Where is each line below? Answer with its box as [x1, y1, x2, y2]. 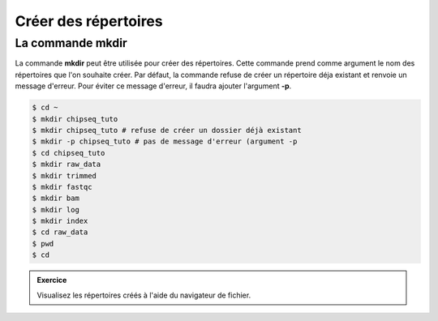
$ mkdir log [32, 205, 80, 214]
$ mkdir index [32, 216, 88, 226]
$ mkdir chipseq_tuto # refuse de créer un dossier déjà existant [32, 126, 302, 135]
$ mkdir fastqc [32, 182, 92, 191]
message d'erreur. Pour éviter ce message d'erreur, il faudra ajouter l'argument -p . [15, 81, 292, 91]
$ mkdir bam [32, 194, 80, 203]
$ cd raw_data [32, 228, 88, 237]
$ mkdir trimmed [32, 171, 97, 180]
